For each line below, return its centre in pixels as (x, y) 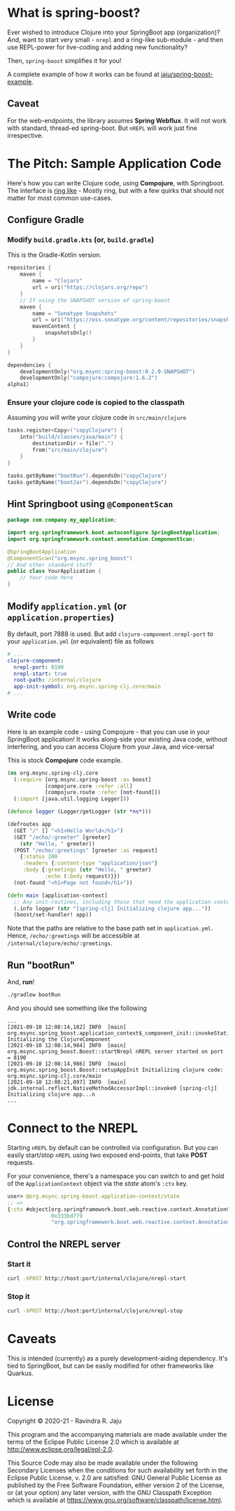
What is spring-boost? (74, 13)
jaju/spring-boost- (187, 74)
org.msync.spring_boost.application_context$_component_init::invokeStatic (120, 1033)
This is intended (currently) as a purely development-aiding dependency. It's (117, 1359)
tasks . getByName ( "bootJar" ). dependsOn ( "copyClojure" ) (87, 482)
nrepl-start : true (41, 674)
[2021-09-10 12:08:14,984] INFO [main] (67, 1046)
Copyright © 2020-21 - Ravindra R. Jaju (65, 1421)
